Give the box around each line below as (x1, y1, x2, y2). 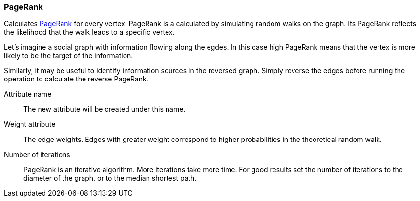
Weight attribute (4, 120, 56, 129)
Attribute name (4, 90, 52, 99)
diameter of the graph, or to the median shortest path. (23, 174, 197, 182)
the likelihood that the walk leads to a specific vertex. (4, 28, 175, 37)
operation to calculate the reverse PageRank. (4, 75, 148, 83)
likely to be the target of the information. (4, 51, 133, 60)
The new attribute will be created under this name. (23, 105, 186, 114)
